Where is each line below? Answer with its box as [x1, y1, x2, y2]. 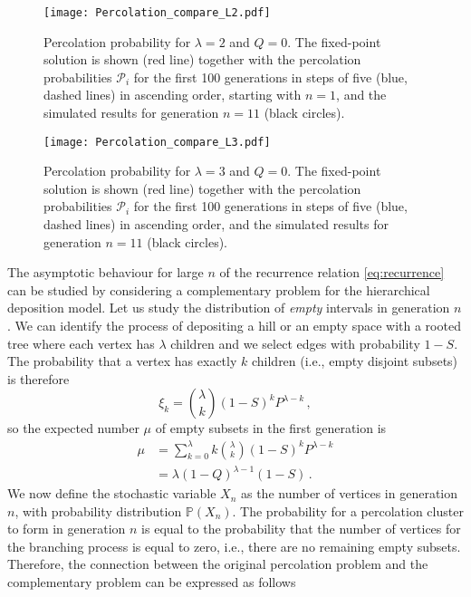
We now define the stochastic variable [7, 484, 216, 503]
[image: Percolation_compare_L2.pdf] [43, 6, 271, 19]
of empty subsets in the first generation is [155, 419, 387, 438]
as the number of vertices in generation [240, 484, 458, 503]
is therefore [7, 369, 70, 388]
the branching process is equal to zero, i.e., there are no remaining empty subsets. [7, 536, 461, 555]
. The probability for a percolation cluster [232, 501, 464, 520]
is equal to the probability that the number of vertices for [141, 519, 461, 538]
